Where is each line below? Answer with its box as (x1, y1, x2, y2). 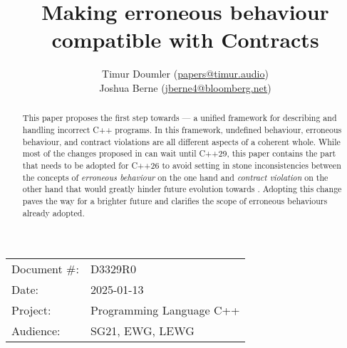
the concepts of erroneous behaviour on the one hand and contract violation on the (22, 171, 328, 183)
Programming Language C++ (90, 302, 240, 319)
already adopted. (22, 206, 85, 218)
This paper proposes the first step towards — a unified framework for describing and (22, 112, 337, 124)
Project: (11, 302, 51, 319)
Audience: (11, 322, 61, 339)
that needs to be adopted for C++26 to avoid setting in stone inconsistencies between (22, 159, 341, 171)
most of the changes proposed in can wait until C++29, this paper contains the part (22, 147, 336, 159)
